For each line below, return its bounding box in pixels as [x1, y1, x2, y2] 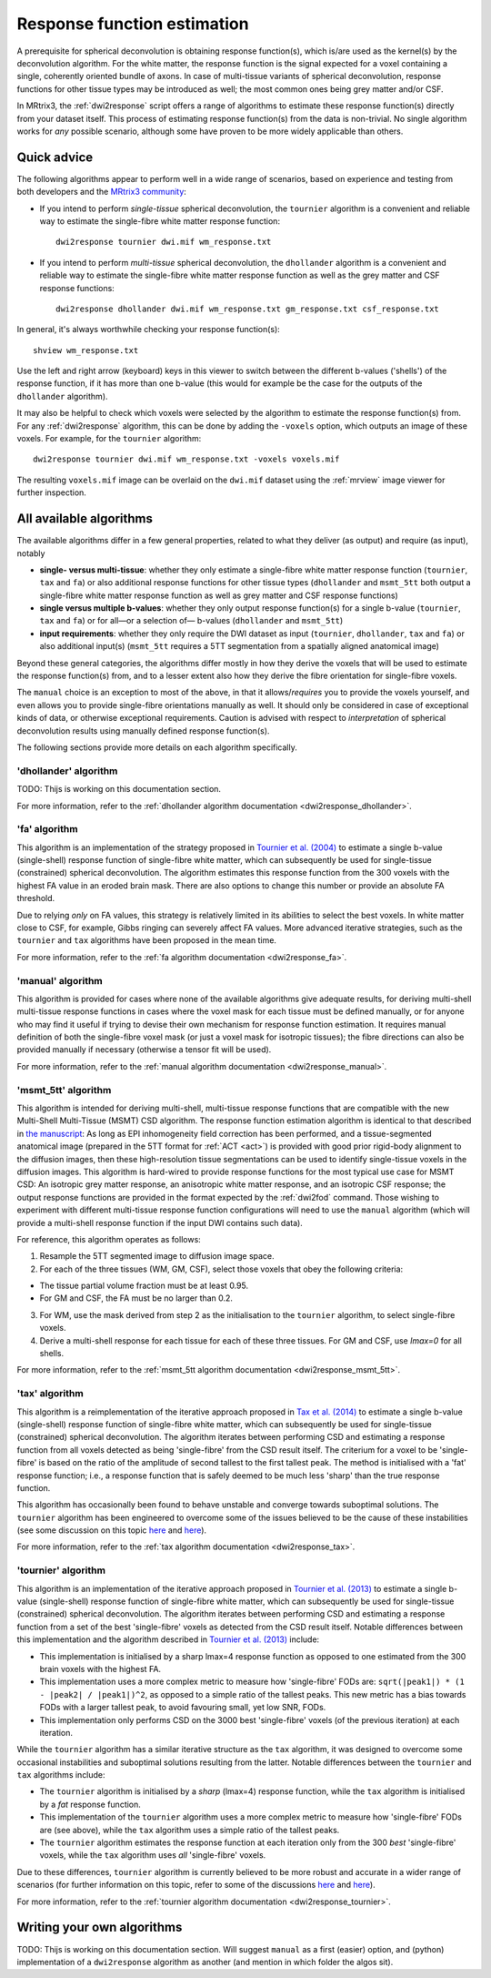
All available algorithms [16, 511, 154, 527]
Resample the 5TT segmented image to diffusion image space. [39, 1251, 275, 1262]
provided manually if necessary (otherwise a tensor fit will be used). [16, 1044, 272, 1055]
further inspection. [16, 487, 86, 498]
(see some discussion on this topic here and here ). [16, 1525, 207, 1536]
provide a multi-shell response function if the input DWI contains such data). [16, 1217, 304, 1228]
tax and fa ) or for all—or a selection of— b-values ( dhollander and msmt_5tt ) [39, 615, 344, 626]
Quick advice [16, 149, 94, 165]
